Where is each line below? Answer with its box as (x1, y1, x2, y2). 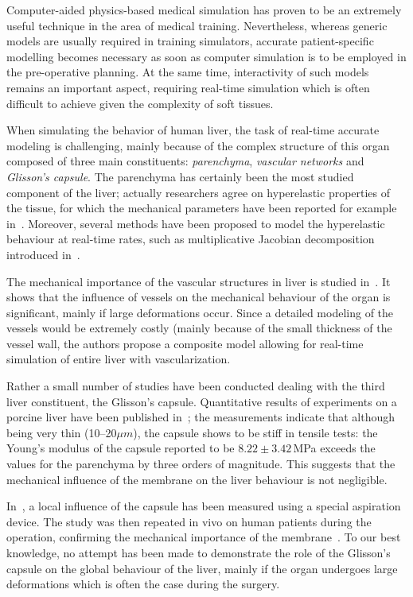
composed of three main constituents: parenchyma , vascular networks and (6, 153, 364, 169)
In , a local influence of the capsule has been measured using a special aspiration (6, 498, 401, 514)
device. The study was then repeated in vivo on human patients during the (6, 513, 372, 529)
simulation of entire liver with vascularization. (6, 351, 231, 367)
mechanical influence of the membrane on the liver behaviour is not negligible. (6, 471, 388, 487)
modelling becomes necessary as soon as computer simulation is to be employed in (6, 48, 407, 64)
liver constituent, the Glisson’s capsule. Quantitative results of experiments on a (6, 393, 397, 409)
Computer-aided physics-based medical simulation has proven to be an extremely (6, 2, 402, 17)
